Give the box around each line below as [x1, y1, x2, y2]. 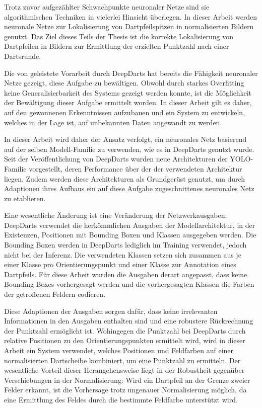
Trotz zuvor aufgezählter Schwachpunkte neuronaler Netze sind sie [4, 2, 210, 12]
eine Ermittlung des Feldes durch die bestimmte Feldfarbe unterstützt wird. [4, 394, 238, 404]
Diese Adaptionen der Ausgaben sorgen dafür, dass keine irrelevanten [4, 305, 218, 316]
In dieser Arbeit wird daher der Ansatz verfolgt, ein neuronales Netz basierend [4, 134, 247, 144]
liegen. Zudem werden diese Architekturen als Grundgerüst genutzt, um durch [4, 173, 245, 184]
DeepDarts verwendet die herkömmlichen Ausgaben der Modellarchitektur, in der [4, 219, 255, 230]
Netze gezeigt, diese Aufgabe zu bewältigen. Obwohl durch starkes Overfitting [4, 77, 244, 88]
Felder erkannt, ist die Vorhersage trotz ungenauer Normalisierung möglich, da [4, 384, 247, 395]
